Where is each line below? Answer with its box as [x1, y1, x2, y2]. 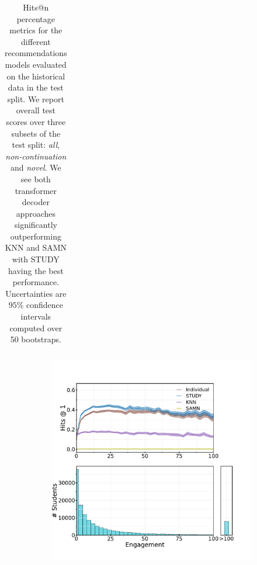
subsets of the [11, 127, 61, 139]
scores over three [6, 115, 66, 127]
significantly [14, 219, 57, 231]
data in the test [8, 81, 64, 93]
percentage [16, 12, 55, 25]
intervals [20, 310, 51, 323]
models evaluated [5, 58, 67, 70]
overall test [16, 104, 56, 116]
